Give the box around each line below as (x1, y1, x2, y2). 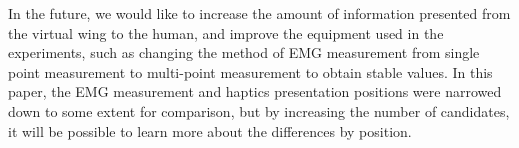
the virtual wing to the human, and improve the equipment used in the (8, 22, 444, 43)
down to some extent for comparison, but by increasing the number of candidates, (8, 100, 510, 121)
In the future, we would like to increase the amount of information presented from (8, 3, 511, 23)
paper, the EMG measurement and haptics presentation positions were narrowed (8, 81, 502, 102)
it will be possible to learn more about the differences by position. (8, 120, 412, 141)
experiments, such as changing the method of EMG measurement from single (8, 42, 480, 63)
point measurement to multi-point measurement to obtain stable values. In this (8, 61, 493, 82)
